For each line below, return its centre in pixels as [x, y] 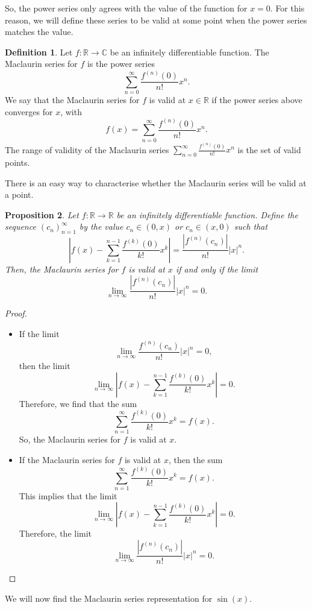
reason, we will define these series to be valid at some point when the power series [156, 20]
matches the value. [39, 32]
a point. [19, 194]
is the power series [121, 64]
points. [17, 163]
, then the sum [195, 460]
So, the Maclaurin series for [70, 439]
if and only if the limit [217, 269]
